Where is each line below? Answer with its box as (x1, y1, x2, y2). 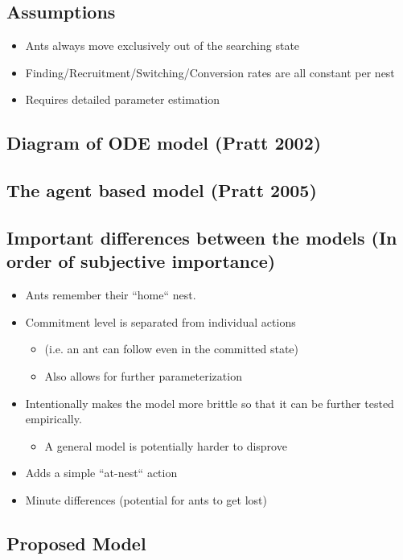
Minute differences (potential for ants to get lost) (25, 491, 267, 508)
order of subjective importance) (6, 249, 276, 274)
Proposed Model (6, 530, 146, 555)
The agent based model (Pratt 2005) (6, 178, 317, 203)
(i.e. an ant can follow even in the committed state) (44, 340, 299, 357)
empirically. (25, 410, 82, 427)
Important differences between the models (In (6, 224, 397, 249)
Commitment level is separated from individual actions (25, 313, 296, 330)
